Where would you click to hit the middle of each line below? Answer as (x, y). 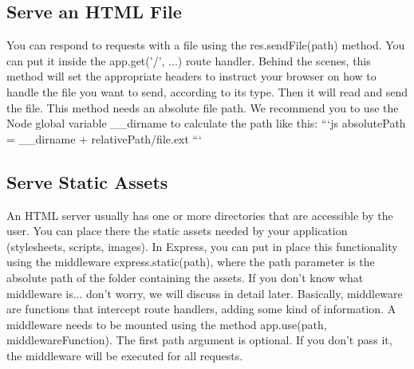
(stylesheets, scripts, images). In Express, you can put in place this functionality (202, 246)
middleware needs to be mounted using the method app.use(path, (167, 324)
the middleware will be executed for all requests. (125, 355)
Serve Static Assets (87, 181)
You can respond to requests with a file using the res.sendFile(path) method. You (206, 45)
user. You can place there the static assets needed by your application (177, 231)
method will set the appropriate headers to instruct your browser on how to (191, 76)
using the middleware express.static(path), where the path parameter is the (191, 262)
